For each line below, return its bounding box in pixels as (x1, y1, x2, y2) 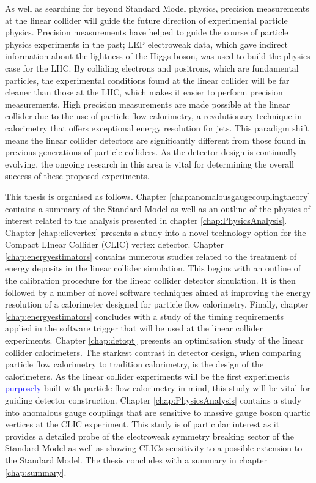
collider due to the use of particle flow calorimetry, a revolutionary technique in (5, 109, 303, 122)
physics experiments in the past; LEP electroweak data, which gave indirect (5, 37, 288, 50)
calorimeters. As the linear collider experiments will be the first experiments (5, 369, 290, 382)
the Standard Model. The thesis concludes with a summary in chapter (5, 453, 267, 466)
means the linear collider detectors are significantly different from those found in (5, 133, 306, 146)
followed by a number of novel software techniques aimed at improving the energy (5, 286, 311, 298)
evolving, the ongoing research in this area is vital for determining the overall (5, 157, 294, 170)
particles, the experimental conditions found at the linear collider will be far (5, 73, 290, 86)
